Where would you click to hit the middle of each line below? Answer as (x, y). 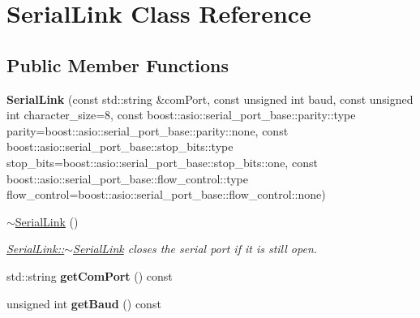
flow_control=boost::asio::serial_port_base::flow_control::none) (166, 194)
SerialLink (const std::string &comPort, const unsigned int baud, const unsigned (210, 99)
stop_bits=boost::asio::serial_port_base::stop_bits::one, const (162, 162)
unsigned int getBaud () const (84, 303)
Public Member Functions (118, 64)
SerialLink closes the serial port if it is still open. (195, 249)
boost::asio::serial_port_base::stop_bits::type (120, 146)
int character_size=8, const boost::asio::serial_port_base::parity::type (181, 115)
